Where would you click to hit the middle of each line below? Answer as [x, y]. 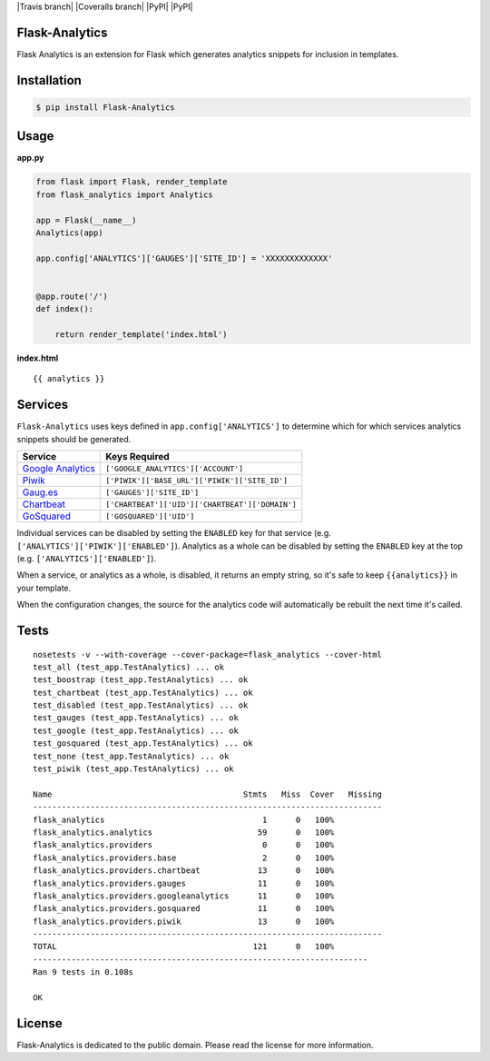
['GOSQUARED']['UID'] [150, 516]
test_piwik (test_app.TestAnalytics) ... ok [134, 769]
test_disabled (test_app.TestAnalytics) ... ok [141, 705]
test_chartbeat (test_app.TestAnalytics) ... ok [143, 692]
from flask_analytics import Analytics [124, 194]
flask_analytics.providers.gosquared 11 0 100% [184, 909]
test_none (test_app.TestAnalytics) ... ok [131, 756]
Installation [49, 80]
